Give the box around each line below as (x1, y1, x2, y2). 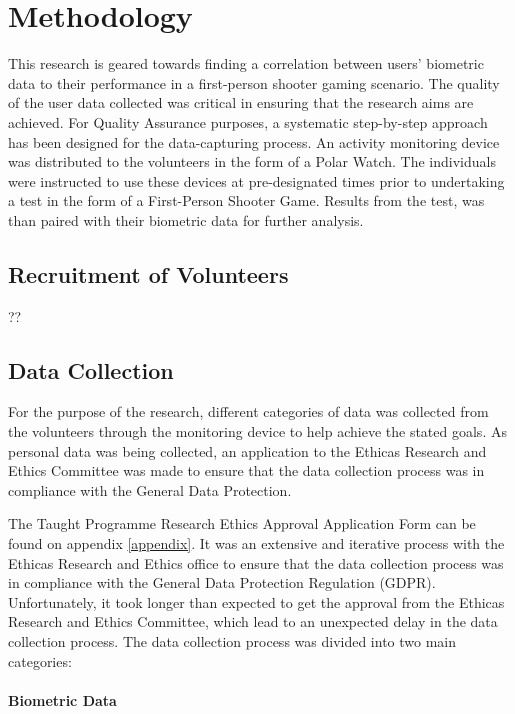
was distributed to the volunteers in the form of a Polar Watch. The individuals (8, 151, 496, 172)
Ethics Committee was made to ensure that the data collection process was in (8, 460, 485, 481)
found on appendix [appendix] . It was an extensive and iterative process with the (8, 533, 505, 554)
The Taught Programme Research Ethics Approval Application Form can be (8, 513, 476, 534)
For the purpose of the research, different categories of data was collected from (8, 401, 489, 422)
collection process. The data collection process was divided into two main (8, 631, 457, 651)
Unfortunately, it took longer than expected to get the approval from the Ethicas (8, 591, 505, 612)
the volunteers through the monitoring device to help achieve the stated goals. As (8, 421, 507, 442)
